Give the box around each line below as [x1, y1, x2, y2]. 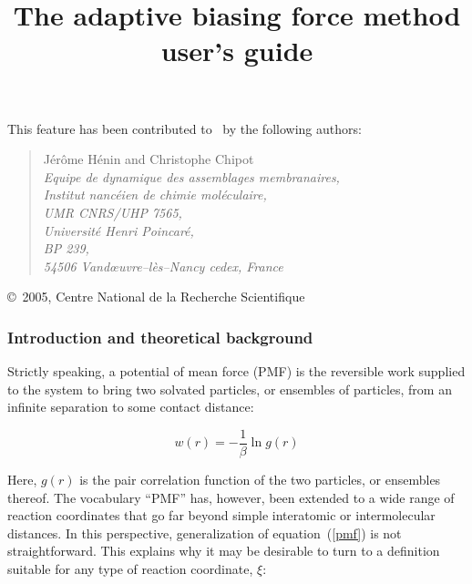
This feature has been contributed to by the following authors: [7, 118, 362, 138]
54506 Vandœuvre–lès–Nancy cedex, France [43, 256, 283, 275]
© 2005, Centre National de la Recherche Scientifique [7, 287, 305, 306]
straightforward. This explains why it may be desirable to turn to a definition [7, 541, 440, 560]
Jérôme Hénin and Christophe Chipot [43, 149, 254, 169]
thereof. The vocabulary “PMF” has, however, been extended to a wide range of [7, 487, 455, 507]
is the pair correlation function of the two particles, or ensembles [79, 469, 441, 488]
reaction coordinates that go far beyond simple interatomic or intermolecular [7, 506, 436, 525]
